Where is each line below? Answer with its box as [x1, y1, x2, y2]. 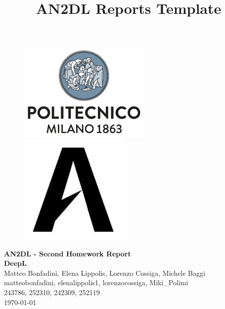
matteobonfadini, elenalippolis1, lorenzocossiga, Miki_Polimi [4, 277, 188, 288]
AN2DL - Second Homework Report [4, 248, 131, 258]
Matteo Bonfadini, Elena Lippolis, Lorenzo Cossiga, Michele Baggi [4, 267, 205, 278]
